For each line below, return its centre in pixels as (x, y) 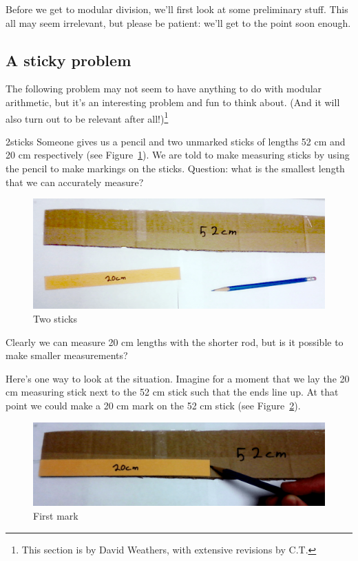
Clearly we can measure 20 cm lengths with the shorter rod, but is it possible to (175, 341)
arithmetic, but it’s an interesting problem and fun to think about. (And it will (173, 102)
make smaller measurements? (67, 355)
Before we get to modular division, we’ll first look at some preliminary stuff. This (177, 9)
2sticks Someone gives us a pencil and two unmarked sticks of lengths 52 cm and (176, 141)
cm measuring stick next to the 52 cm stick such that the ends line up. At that (172, 392)
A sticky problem (69, 60)
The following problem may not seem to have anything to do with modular (164, 89)
